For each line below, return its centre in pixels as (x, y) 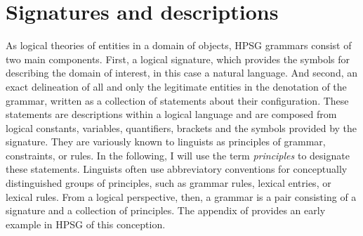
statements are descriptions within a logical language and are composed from (171, 114)
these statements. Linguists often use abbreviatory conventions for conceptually (177, 169)
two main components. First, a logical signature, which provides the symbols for (178, 59)
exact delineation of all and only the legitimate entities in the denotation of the (176, 86)
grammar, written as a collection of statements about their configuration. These (177, 100)
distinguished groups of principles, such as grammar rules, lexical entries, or (169, 183)
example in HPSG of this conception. (86, 224)
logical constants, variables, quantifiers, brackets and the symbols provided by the (181, 127)
